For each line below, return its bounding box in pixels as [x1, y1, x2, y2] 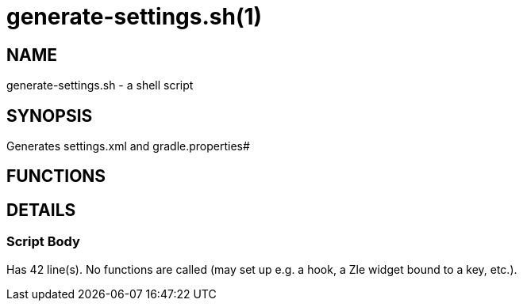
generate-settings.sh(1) [6, 3, 263, 30]
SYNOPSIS [6, 105, 93, 126]
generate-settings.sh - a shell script [6, 78, 194, 93]
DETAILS [6, 199, 76, 220]
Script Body [6, 233, 80, 250]
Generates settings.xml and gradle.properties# [6, 139, 250, 153]
